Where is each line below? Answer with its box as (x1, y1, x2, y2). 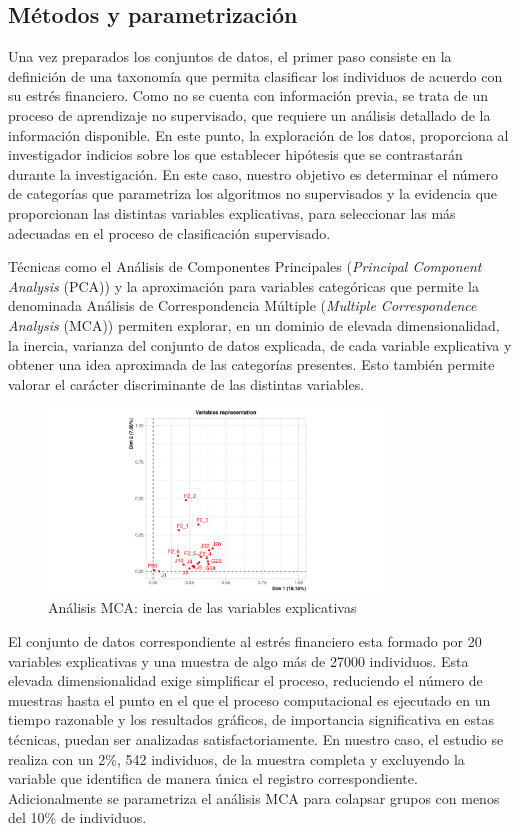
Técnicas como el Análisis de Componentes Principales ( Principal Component (8, 256, 482, 277)
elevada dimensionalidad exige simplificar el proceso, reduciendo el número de (8, 670, 483, 691)
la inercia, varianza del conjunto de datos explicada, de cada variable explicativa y (8, 334, 512, 355)
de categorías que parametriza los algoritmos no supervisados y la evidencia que (8, 183, 498, 204)
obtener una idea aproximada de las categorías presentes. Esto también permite (8, 354, 495, 375)
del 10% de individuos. (8, 807, 147, 828)
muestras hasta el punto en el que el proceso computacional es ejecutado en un (8, 689, 491, 710)
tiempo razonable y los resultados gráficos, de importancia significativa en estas (8, 709, 495, 730)
